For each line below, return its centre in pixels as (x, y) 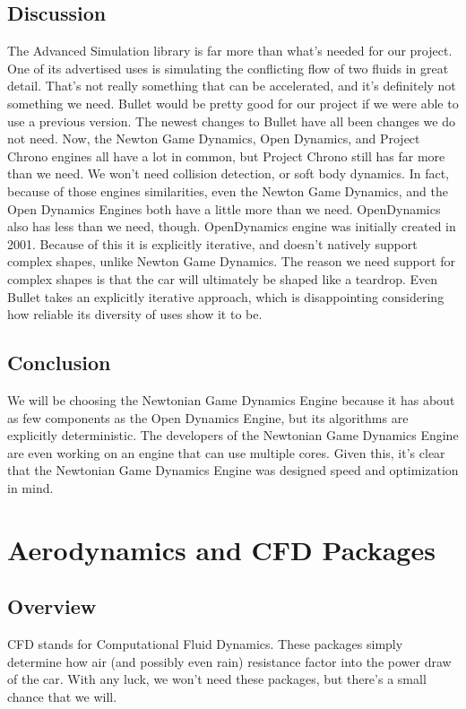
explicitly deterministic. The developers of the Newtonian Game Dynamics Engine (233, 435)
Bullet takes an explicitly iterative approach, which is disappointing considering (226, 296)
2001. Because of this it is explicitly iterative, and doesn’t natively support (212, 243)
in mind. (30, 487)
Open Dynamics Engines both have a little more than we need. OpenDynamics (224, 208)
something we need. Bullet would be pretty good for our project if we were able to (233, 103)
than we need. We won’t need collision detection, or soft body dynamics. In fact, (228, 173)
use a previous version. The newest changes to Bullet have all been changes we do (231, 121)
